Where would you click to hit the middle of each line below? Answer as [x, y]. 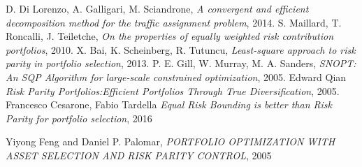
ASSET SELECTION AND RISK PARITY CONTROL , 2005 [139, 155]
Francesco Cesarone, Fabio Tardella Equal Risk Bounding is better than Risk [169, 104]
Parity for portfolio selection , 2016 [79, 118]
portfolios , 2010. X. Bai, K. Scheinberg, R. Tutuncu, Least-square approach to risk [181, 49]
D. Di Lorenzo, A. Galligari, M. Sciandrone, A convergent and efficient [157, 8]
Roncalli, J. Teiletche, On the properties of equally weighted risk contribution [170, 36]
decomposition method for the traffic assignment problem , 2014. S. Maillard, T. [174, 22]
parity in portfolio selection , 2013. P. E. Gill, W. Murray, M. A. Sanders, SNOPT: [181, 63]
